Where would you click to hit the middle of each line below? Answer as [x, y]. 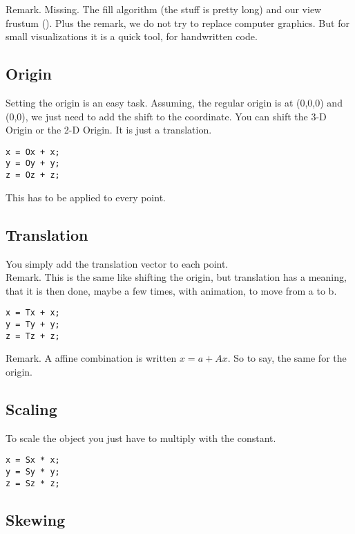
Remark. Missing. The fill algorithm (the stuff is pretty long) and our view [164, 9]
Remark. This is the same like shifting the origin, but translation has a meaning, [176, 277]
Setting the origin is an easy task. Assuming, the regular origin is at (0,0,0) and [174, 102]
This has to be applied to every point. [86, 197]
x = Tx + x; [33, 313]
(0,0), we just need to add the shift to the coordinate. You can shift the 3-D [166, 116]
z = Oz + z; [33, 175]
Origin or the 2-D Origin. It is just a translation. [109, 130]
